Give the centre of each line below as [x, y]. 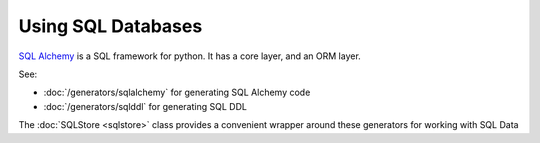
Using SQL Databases [110, 26]
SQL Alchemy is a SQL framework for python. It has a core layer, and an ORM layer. [190, 56]
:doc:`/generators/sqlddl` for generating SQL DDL [145, 106]
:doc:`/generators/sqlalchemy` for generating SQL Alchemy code [177, 92]
